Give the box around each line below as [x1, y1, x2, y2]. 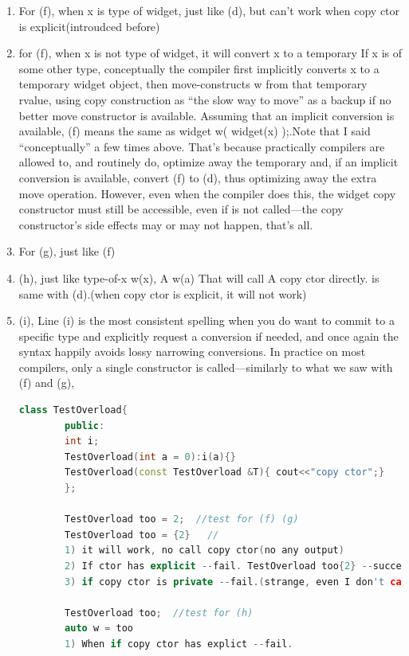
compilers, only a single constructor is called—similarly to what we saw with [18, 358, 393, 375]
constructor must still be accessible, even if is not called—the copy [18, 201, 344, 217]
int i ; [65, 435, 100, 447]
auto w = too [65, 623, 134, 635]
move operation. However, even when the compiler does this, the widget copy [18, 185, 396, 201]
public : [65, 420, 105, 431]
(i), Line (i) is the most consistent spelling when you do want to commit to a [18, 312, 395, 329]
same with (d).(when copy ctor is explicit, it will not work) [18, 285, 307, 302]
